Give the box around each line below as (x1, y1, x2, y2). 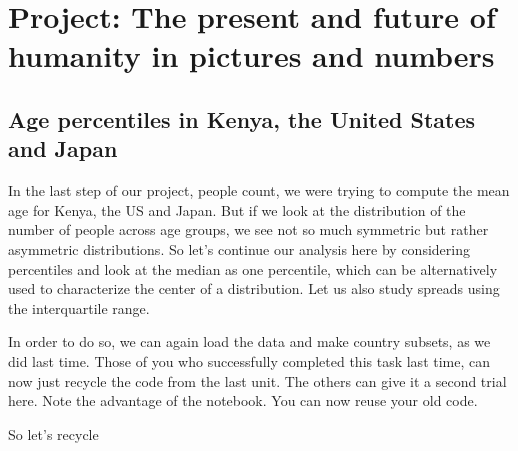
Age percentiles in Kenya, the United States (8, 103, 476, 134)
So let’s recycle (8, 423, 99, 444)
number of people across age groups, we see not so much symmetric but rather (8, 219, 489, 240)
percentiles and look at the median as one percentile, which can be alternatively (8, 258, 498, 279)
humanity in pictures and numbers (8, 35, 495, 76)
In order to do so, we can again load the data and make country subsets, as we (8, 331, 491, 352)
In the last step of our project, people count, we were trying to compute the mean (8, 180, 510, 201)
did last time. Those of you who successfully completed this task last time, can (8, 350, 491, 371)
